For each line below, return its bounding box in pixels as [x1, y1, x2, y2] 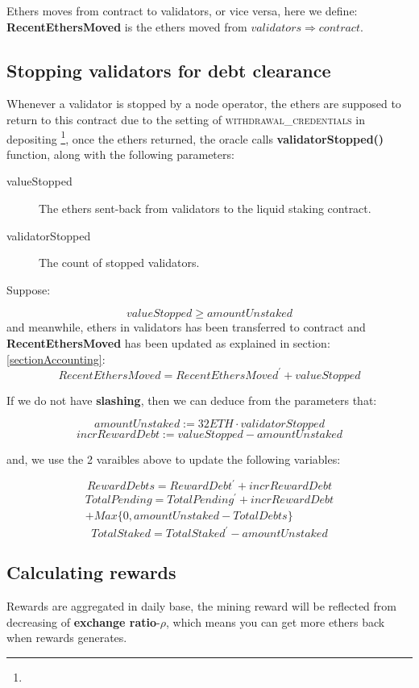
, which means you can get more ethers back [165, 613, 385, 630]
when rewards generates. [6, 629, 127, 646]
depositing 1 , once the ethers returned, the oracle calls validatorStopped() [6, 127, 384, 147]
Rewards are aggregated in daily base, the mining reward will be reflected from [6, 598, 396, 615]
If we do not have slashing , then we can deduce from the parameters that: [6, 391, 377, 408]
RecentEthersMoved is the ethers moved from [6, 18, 247, 35]
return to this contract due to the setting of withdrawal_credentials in [6, 110, 365, 127]
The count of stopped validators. [39, 254, 200, 271]
